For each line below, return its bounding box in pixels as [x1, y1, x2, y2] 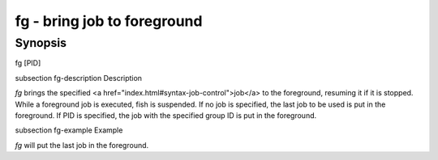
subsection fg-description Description [15, 73, 142, 82]
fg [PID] [15, 58, 41, 68]
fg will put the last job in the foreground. [15, 140, 149, 149]
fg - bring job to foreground [15, 12, 203, 30]
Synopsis [15, 36, 67, 50]
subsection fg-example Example [15, 125, 123, 135]
